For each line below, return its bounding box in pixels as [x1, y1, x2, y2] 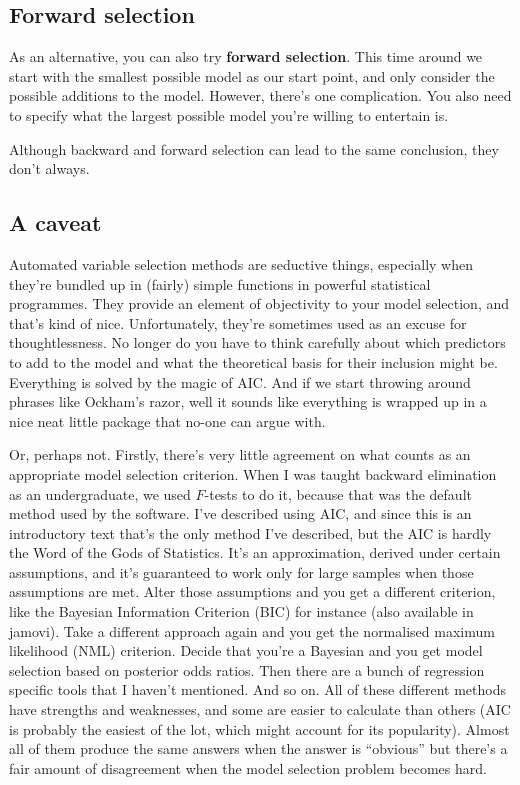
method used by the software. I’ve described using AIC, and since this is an [9, 503, 472, 524]
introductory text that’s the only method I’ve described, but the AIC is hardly [9, 522, 492, 543]
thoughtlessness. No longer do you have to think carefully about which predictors [9, 332, 506, 353]
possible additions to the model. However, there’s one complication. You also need [9, 85, 512, 106]
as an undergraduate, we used [9, 483, 191, 504]
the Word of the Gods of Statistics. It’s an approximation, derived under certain [9, 542, 501, 563]
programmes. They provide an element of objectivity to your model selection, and [9, 293, 510, 314]
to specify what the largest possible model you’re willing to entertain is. [9, 104, 449, 125]
